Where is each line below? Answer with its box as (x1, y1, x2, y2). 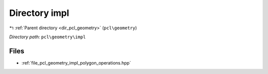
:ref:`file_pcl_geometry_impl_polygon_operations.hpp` (21, 60, 131, 66)
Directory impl (9, 7, 69, 18)
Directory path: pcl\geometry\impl (9, 34, 86, 40)
